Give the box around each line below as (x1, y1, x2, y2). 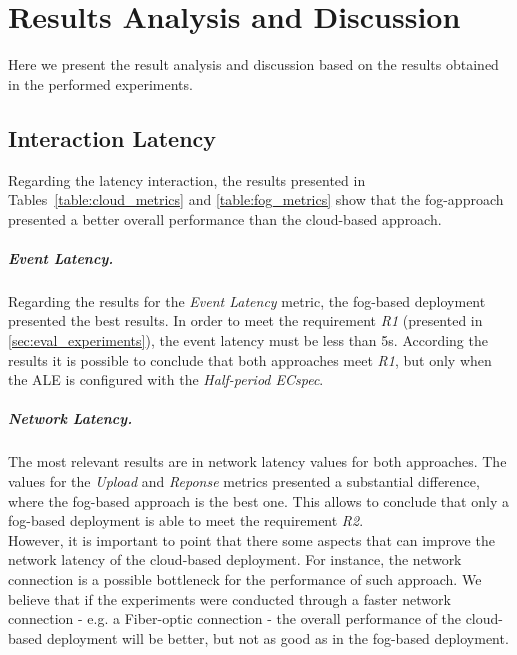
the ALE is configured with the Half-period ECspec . (8, 369, 324, 390)
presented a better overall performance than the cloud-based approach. (8, 208, 442, 229)
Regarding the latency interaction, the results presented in (8, 169, 366, 190)
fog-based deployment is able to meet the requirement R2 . (8, 510, 364, 531)
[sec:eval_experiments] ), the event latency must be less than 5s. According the (8, 330, 488, 351)
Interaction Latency (8, 122, 217, 153)
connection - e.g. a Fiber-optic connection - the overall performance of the (8, 608, 461, 629)
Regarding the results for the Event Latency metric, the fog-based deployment (8, 290, 486, 311)
